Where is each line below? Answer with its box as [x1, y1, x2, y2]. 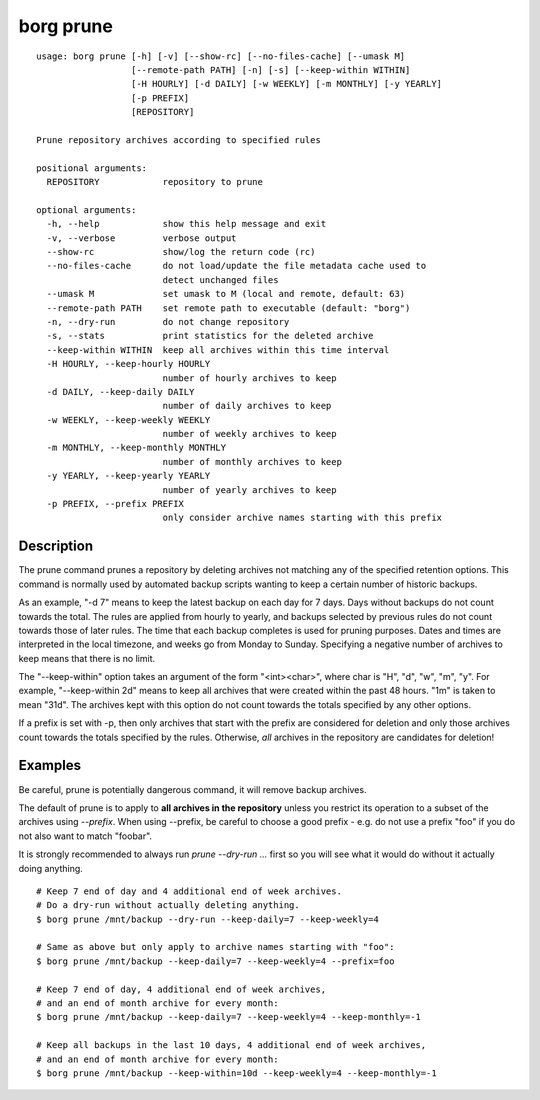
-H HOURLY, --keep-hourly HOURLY [46, 358, 211, 370]
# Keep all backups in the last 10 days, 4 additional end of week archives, [36, 1040, 427, 1051]
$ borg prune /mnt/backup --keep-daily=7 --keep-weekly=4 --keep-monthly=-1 [36, 1011, 422, 1023]
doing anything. [18, 862, 84, 874]
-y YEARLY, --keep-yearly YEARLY [46, 470, 211, 482]
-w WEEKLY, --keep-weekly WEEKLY [46, 414, 211, 425]
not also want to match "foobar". [18, 830, 153, 842]
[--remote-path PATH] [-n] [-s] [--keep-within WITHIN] [130, 64, 411, 75]
